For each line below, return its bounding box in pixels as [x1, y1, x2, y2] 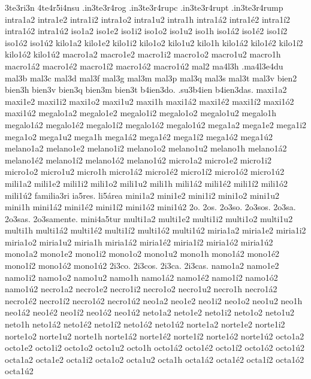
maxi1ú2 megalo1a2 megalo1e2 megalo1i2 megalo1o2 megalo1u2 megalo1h [5, 107, 276, 119]
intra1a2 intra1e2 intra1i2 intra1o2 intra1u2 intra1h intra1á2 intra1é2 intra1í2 [5, 13, 291, 25]
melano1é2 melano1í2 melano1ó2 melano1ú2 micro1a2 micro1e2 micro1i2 [5, 153, 271, 166]
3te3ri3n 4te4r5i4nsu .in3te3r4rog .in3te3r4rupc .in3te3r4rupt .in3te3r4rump [5, 1, 283, 13]
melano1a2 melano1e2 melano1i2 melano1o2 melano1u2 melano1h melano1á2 [5, 142, 287, 154]
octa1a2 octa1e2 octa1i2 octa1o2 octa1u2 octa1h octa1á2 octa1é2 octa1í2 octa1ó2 [5, 353, 304, 365]
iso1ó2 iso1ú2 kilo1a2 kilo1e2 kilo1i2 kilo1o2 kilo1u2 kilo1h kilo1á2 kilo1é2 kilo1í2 [5, 36, 303, 48]
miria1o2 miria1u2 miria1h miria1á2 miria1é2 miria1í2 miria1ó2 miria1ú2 [5, 235, 273, 248]
